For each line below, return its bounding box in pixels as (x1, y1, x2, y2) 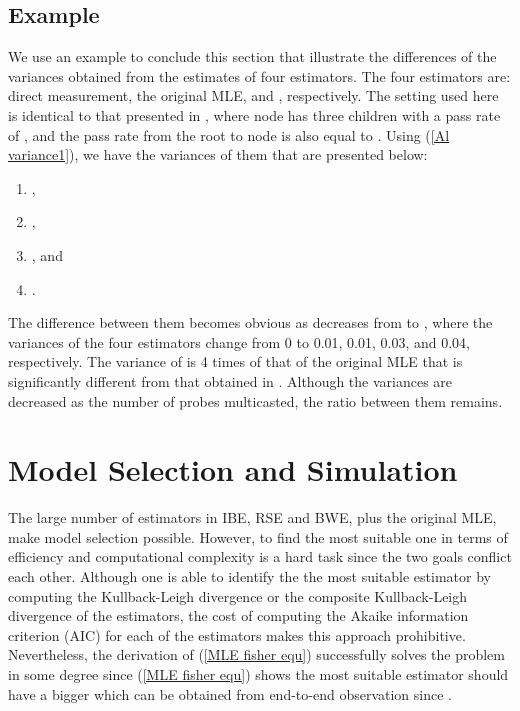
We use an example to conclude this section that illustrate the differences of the (8, 46, 497, 67)
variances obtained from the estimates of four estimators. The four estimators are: (8, 65, 511, 86)
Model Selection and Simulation (8, 449, 458, 490)
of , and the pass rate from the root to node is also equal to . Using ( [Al (8, 124, 450, 145)
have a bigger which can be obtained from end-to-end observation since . (8, 683, 452, 704)
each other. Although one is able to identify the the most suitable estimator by (8, 566, 491, 587)
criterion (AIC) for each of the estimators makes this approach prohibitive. (8, 624, 466, 645)
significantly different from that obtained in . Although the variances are (8, 370, 453, 391)
